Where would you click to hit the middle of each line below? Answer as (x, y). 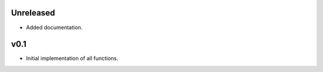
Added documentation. (54, 27)
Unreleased (33, 13)
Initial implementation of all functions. (72, 58)
